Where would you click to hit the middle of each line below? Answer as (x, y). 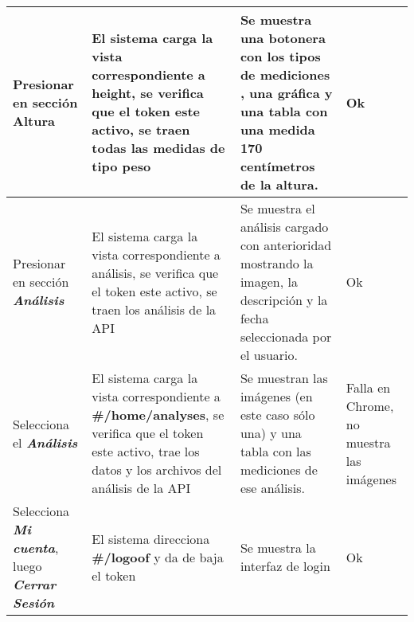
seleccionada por (286, 336)
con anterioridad (286, 245)
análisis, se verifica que (155, 272)
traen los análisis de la (154, 309)
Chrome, (370, 405)
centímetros (277, 166)
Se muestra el (277, 208)
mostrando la (277, 263)
